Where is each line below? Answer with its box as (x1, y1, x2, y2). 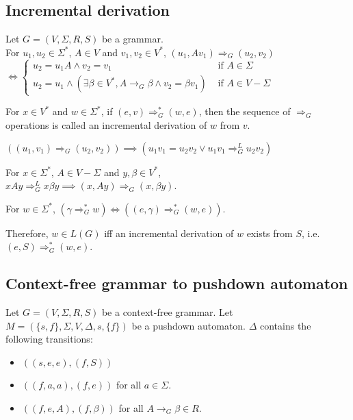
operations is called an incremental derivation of (5, 118, 207, 132)
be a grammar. (101, 32, 164, 46)
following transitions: (5, 332, 93, 346)
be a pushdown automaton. (131, 318, 246, 332)
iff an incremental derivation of (104, 225, 234, 240)
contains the (260, 318, 311, 332)
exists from (246, 225, 293, 240)
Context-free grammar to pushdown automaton (5, 273, 348, 294)
